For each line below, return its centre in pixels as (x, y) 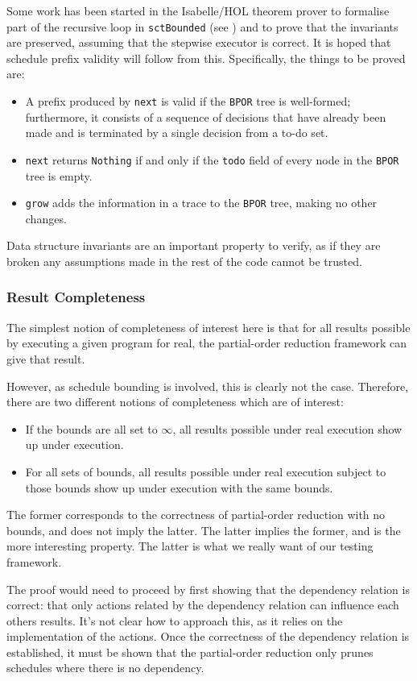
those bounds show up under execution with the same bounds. (179, 487)
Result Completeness (76, 297)
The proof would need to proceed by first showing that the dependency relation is (208, 589)
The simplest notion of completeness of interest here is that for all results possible (208, 327)
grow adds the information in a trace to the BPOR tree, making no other (201, 203)
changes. (46, 218)
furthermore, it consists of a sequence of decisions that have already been (206, 116)
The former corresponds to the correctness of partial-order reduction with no (196, 515)
